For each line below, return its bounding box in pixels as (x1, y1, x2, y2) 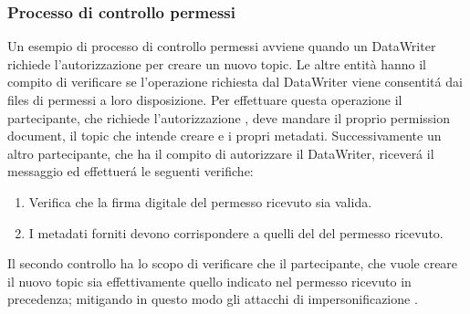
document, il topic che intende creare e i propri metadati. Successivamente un (7, 126, 442, 145)
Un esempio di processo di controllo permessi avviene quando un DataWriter (7, 37, 436, 56)
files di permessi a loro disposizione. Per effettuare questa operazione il (7, 90, 402, 109)
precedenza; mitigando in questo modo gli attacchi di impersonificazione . (7, 289, 418, 309)
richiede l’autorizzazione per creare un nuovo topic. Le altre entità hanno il (7, 54, 426, 73)
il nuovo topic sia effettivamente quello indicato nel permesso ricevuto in (7, 271, 412, 290)
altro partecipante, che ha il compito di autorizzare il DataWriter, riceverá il (7, 143, 434, 162)
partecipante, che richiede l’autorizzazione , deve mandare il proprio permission (7, 108, 450, 127)
